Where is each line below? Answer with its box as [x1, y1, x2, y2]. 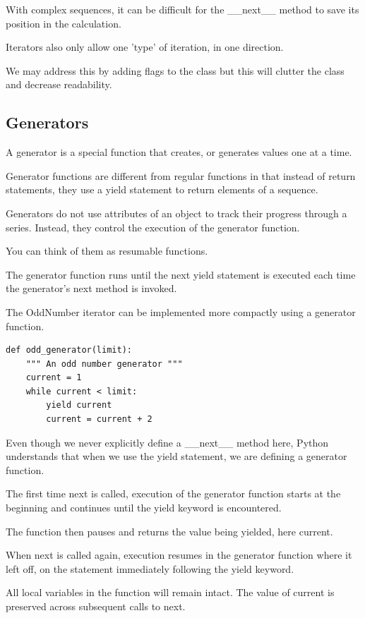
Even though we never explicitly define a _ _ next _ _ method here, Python [6, 435, 329, 449]
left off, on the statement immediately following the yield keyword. [6, 561, 294, 576]
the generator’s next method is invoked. [6, 281, 177, 296]
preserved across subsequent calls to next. [6, 599, 186, 614]
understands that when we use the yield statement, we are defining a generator [6, 449, 347, 464]
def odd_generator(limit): [6, 345, 132, 356]
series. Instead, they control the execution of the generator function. [6, 219, 300, 234]
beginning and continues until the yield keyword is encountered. [6, 500, 282, 515]
